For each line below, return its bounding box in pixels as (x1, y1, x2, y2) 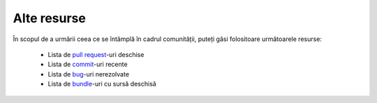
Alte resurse (13, 10, 87, 26)
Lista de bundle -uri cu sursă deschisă (47, 80, 156, 88)
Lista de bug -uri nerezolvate (47, 70, 129, 78)
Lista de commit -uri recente (47, 60, 128, 69)
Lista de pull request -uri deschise (47, 50, 145, 58)
